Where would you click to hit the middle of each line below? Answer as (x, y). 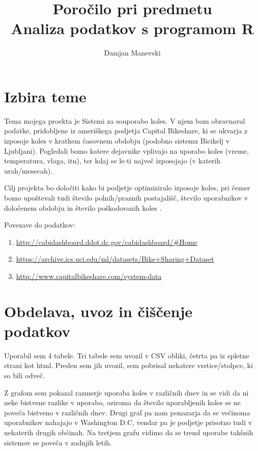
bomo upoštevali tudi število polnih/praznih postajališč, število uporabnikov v (126, 198)
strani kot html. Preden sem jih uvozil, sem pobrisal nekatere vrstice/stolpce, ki (128, 365)
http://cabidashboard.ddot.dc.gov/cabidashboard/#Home (107, 242)
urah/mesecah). (28, 170)
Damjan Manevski (132, 53)
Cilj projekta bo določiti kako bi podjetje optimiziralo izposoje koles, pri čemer (127, 188)
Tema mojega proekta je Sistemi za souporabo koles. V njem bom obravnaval (125, 120)
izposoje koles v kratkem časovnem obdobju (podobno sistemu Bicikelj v (117, 141)
